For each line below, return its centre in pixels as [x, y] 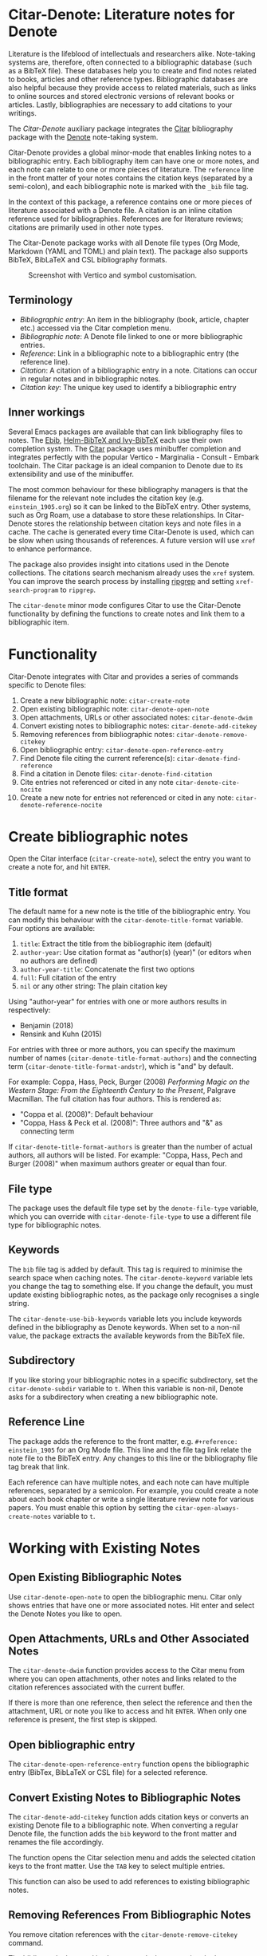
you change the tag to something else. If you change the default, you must [131, 1286]
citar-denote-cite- [208, 783]
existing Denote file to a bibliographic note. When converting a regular [124, 1825]
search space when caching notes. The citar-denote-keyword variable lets [131, 1277]
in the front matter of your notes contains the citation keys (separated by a [130, 178]
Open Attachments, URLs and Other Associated [129, 1638]
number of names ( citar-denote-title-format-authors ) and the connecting [133, 1058]
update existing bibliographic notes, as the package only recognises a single [134, 1295]
